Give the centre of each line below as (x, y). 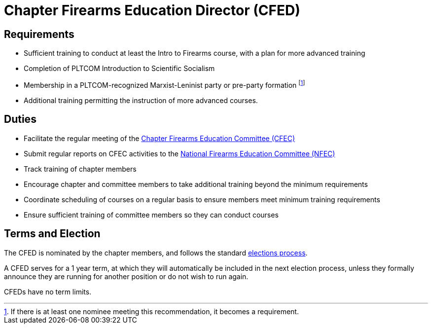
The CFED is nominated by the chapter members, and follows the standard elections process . (156, 253)
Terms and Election (52, 234)
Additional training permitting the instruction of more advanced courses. (141, 100)
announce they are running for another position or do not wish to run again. (126, 276)
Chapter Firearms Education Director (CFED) (152, 10)
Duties (20, 119)
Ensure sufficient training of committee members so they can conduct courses (151, 215)
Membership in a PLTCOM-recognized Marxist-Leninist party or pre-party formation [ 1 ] (164, 84)
